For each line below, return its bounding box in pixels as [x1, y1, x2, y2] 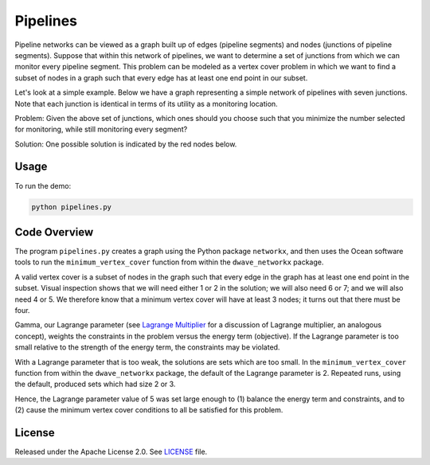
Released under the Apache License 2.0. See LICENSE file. [14, 447, 208, 457]
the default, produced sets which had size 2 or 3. [14, 379, 176, 389]
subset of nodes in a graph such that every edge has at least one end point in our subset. [14, 72, 308, 83]
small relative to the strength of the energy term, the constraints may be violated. [14, 342, 280, 352]
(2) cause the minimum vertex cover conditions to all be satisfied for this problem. [14, 405, 283, 415]
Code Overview [14, 225, 94, 239]
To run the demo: [14, 181, 72, 190]
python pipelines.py [31, 202, 111, 211]
